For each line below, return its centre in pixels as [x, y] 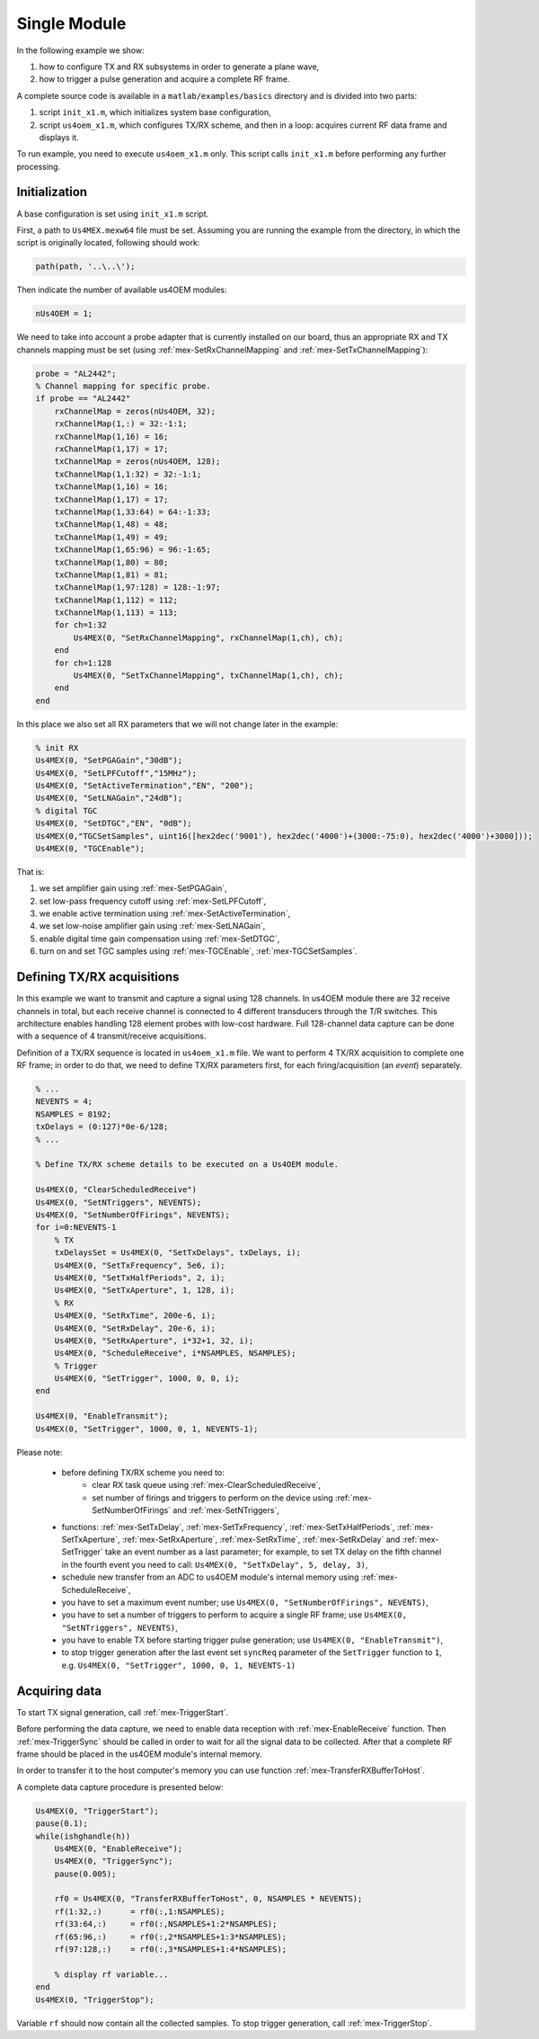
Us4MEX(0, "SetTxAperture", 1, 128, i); [145, 1291]
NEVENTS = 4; [64, 1102]
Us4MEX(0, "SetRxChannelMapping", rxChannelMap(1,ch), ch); [208, 637]
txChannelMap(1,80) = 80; [111, 562]
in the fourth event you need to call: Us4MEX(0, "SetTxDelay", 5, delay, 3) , [215, 1564]
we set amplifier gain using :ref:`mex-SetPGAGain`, [133, 888]
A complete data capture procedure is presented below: [120, 1787]
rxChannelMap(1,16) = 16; [111, 436]
